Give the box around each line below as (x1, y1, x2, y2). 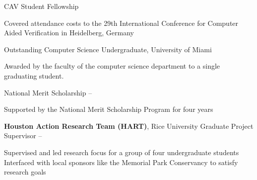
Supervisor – (4, 130, 42, 141)
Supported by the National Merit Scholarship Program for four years (4, 104, 213, 114)
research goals (4, 167, 46, 177)
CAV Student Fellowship (4, 1, 79, 11)
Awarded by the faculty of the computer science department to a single (4, 61, 220, 71)
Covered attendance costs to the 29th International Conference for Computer (4, 17, 239, 28)
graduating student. (4, 70, 64, 81)
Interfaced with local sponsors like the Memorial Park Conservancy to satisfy (4, 157, 238, 167)
